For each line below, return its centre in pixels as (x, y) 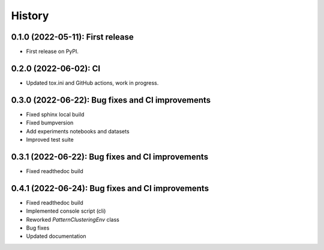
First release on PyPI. (52, 52)
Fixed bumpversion (50, 123)
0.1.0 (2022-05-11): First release (73, 37)
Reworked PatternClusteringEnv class (73, 219)
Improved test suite (50, 140)
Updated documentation (56, 236)
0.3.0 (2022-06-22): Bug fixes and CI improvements (111, 100)
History (30, 16)
